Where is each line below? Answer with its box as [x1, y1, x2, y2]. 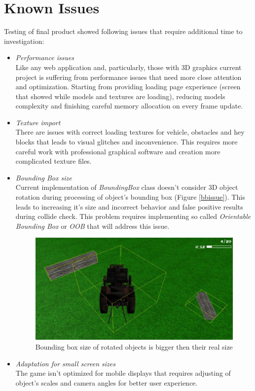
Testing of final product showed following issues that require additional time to [4, 26, 243, 36]
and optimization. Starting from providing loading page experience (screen [15, 81, 241, 92]
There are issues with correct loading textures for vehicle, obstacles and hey [15, 127, 245, 137]
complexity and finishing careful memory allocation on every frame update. [15, 101, 243, 111]
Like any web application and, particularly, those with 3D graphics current [15, 62, 242, 72]
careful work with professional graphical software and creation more [15, 146, 220, 156]
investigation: [4, 36, 44, 46]
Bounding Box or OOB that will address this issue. [15, 220, 170, 231]
